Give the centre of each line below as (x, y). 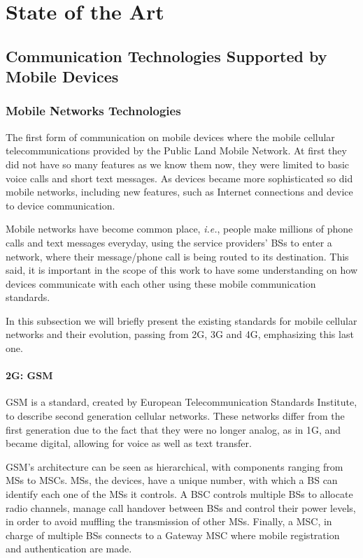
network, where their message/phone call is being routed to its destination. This (177, 256)
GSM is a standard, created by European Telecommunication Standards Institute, (181, 402)
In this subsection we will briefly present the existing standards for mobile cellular (181, 320)
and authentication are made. (69, 549)
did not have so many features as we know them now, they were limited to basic (178, 164)
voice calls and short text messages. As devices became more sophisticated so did (179, 178)
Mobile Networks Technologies (93, 111)
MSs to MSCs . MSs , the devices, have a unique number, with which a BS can (172, 480)
